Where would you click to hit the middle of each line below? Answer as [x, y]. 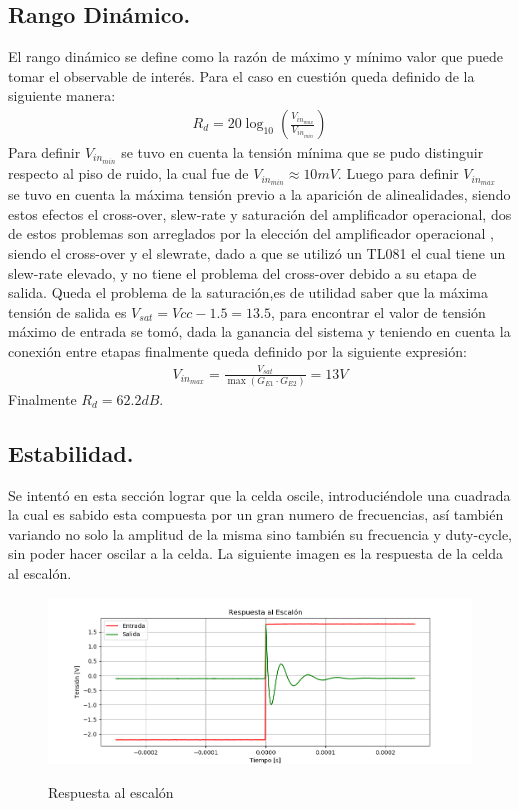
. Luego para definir [398, 173]
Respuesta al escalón [111, 791]
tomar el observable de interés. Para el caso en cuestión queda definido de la [241, 75]
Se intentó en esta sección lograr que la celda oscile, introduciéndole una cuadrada [259, 494]
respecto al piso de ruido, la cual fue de [128, 173]
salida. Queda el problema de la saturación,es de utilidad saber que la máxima [248, 292]
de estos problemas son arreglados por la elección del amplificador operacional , [251, 233]
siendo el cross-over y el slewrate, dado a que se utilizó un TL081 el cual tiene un [257, 252]
